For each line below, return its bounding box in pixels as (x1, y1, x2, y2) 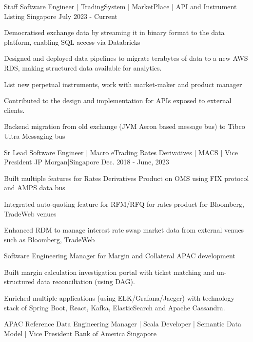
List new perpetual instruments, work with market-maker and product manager (4, 79, 242, 89)
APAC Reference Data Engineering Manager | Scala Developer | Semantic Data (4, 319, 242, 329)
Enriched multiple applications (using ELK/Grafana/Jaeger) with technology (4, 293, 234, 303)
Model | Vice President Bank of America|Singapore (4, 328, 156, 338)
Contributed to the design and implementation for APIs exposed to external (4, 95, 232, 106)
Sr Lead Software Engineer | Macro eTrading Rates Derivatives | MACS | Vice (4, 147, 238, 157)
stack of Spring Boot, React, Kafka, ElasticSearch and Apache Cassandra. (4, 302, 225, 312)
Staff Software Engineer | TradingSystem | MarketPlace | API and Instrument (4, 1, 237, 11)
